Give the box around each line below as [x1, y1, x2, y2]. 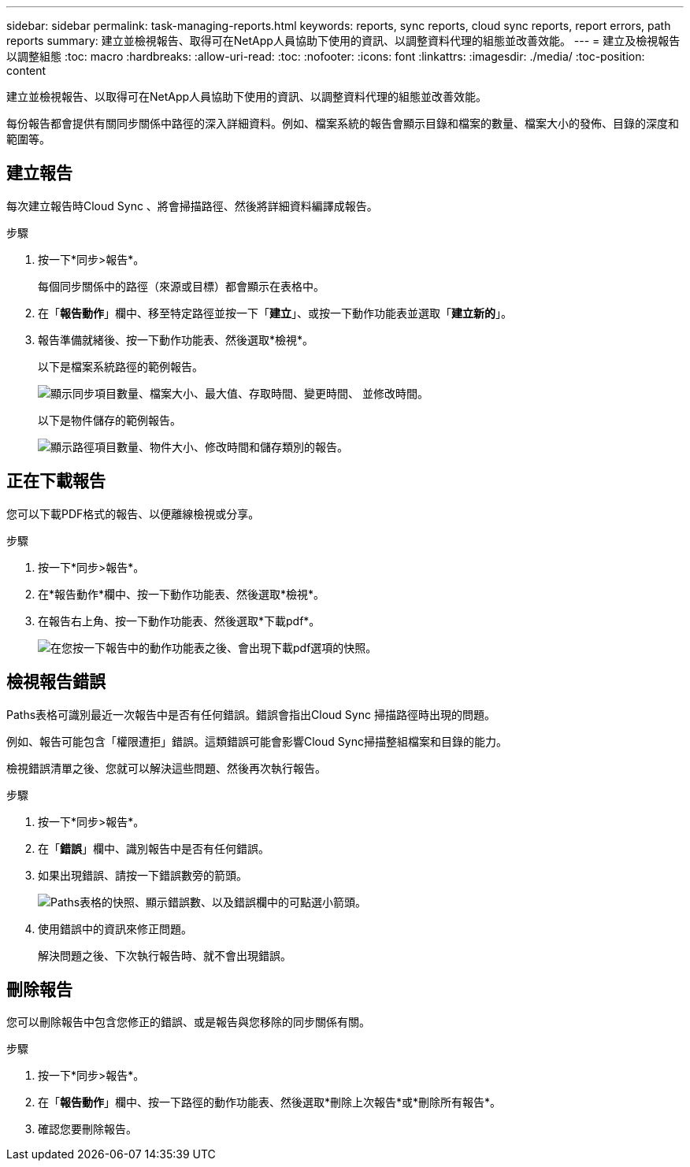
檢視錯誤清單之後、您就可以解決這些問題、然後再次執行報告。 [6, 761, 326, 775]
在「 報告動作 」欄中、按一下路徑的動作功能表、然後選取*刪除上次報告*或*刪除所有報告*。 [38, 1095, 502, 1110]
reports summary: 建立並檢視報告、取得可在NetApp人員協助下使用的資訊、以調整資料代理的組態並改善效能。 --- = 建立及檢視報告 [6, 34, 681, 47]
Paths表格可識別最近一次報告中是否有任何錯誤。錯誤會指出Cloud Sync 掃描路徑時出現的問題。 [6, 707, 495, 721]
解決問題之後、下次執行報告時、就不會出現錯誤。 [38, 948, 291, 962]
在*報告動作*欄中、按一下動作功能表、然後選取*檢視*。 [38, 587, 325, 601]
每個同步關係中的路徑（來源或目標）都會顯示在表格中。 [38, 279, 325, 293]
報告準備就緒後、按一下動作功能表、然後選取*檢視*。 [38, 332, 314, 346]
